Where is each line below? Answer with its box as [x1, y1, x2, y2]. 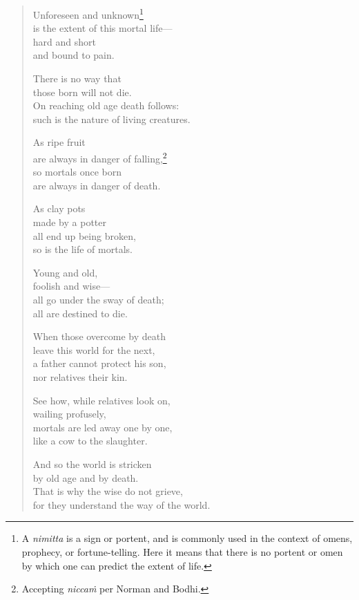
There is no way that [32, 71, 122, 86]
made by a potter [32, 215, 107, 229]
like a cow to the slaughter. [32, 433, 148, 448]
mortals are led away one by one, [32, 420, 173, 434]
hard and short [32, 34, 96, 48]
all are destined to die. [32, 306, 128, 320]
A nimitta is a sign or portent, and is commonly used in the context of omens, [21, 531, 353, 545]
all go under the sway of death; [32, 292, 164, 306]
